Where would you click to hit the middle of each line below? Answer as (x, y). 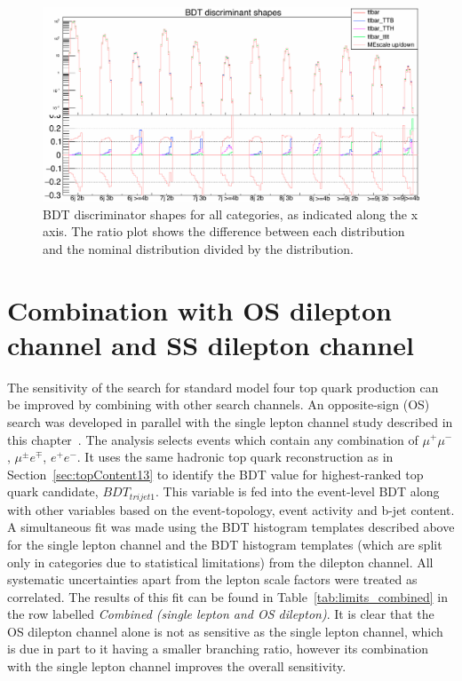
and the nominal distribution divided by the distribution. (198, 248)
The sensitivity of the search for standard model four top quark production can (223, 387)
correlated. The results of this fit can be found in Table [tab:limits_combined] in (227, 596)
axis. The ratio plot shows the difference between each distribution (224, 231)
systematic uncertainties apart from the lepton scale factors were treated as (212, 579)
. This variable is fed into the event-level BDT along (298, 491)
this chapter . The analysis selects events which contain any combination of (213, 439)
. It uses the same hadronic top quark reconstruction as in (235, 457)
